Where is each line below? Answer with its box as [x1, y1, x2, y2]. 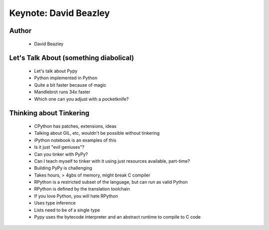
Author [9, 26, 32, 35]
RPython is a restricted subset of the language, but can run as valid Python [34, 179, 188, 185]
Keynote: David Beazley [9, 7, 110, 18]
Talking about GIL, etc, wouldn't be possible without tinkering [34, 130, 160, 136]
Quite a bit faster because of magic [34, 82, 107, 88]
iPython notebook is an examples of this [34, 137, 117, 143]
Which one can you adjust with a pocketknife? [34, 96, 129, 102]
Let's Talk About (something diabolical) [9, 54, 134, 62]
